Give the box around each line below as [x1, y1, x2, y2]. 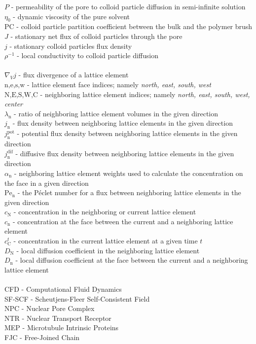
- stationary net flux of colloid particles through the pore [10, 31, 183, 41]
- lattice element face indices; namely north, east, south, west [27, 79, 211, 89]
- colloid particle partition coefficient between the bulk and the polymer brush [16, 21, 253, 32]
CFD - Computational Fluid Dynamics [4, 284, 122, 294]
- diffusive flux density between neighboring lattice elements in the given [15, 148, 234, 158]
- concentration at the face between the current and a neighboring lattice [12, 216, 233, 226]
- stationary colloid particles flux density [9, 40, 132, 51]
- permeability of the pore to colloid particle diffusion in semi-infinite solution [11, 1, 246, 11]
